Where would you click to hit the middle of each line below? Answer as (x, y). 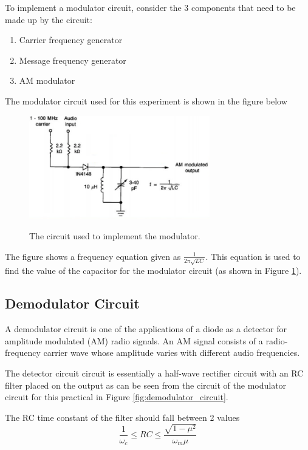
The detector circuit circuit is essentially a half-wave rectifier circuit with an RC (154, 373)
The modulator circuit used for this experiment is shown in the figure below (146, 101)
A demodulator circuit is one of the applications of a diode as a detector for (146, 329)
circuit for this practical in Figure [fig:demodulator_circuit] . (117, 397)
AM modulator (47, 80)
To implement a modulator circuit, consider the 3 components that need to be (150, 7)
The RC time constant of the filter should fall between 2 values (122, 417)
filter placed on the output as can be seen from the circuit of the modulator (146, 385)
